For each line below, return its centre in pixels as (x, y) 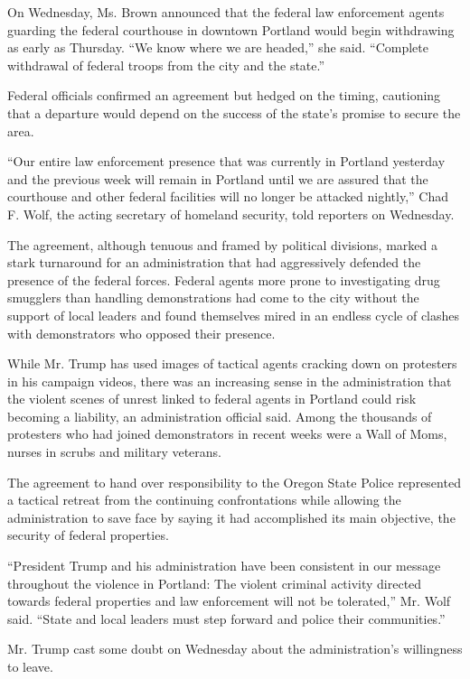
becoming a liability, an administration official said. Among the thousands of (220, 416)
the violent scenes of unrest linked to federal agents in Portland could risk (212, 399)
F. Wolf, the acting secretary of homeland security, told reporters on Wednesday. (231, 214)
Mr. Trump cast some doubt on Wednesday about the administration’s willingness (235, 649)
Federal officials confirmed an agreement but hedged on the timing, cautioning (224, 95)
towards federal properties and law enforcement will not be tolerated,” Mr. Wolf (229, 601)
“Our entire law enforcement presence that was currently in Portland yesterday (226, 161)
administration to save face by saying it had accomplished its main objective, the (231, 517)
